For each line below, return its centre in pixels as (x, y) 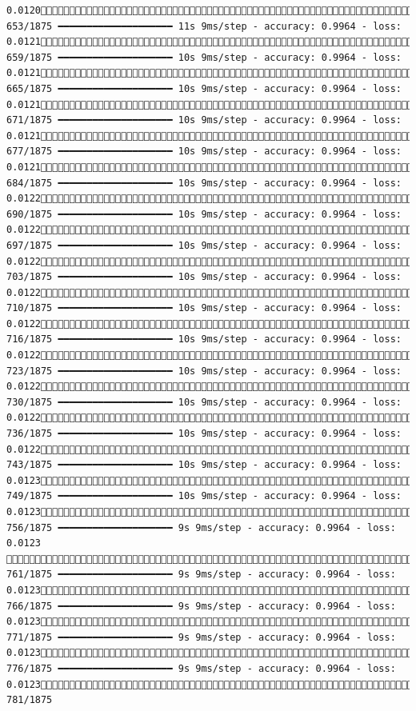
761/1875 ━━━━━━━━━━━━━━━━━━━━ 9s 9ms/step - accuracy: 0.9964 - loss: (201, 575)
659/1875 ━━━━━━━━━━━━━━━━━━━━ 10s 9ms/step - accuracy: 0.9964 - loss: (204, 57)
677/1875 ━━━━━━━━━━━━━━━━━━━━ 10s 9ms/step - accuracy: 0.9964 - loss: (204, 152)
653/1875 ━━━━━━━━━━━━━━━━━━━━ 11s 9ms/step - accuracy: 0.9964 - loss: (204, 26)
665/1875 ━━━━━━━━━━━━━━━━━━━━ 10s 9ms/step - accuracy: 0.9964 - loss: (204, 88)
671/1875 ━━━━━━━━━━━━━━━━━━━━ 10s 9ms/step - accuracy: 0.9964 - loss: (204, 120)
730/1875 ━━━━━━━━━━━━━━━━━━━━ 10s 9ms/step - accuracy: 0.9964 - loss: (204, 402)
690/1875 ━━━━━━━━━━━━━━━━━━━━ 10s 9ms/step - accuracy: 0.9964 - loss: (204, 214)
